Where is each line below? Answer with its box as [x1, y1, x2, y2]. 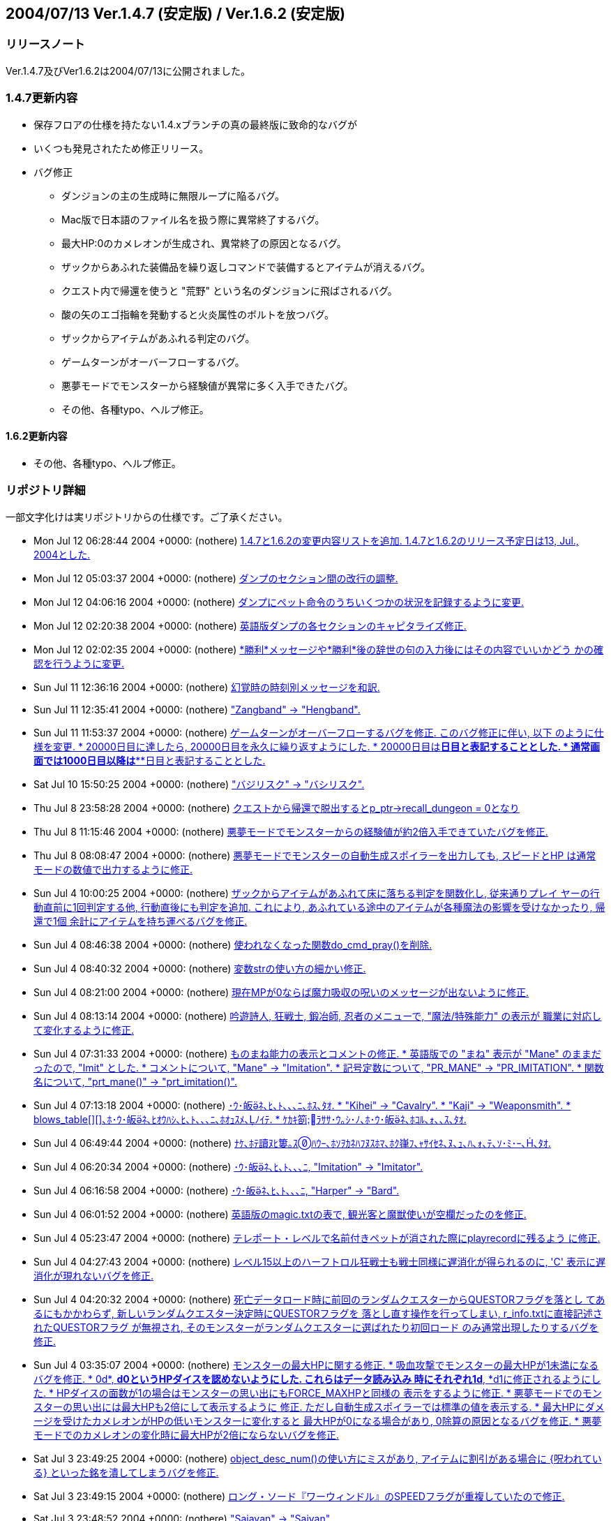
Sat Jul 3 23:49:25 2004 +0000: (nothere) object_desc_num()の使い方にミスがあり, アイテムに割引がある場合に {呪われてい [33, 1452, 602, 1464]
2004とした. [33, 548, 91, 561]
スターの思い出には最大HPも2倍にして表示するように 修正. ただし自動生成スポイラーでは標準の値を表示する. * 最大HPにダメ [33, 1400, 605, 1413]
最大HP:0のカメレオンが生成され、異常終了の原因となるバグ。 [61, 237, 347, 249]
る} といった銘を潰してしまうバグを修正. [33, 1466, 219, 1478]
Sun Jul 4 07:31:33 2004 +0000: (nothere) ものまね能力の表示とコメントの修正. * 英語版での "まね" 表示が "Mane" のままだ [33, 1047, 601, 1060]
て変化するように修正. [33, 1023, 135, 1036]
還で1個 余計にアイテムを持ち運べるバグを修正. [33, 914, 248, 927]
